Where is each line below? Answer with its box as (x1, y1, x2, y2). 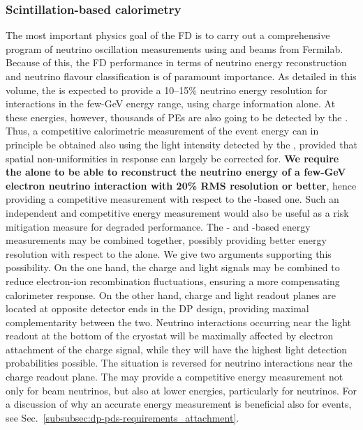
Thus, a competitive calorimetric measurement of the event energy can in (6, 123, 319, 138)
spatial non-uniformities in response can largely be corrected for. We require (6, 151, 339, 165)
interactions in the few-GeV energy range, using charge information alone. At (6, 96, 336, 111)
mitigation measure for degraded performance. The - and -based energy (6, 219, 311, 233)
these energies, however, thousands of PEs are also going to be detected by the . (6, 109, 348, 124)
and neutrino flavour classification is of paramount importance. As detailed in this (6, 69, 357, 83)
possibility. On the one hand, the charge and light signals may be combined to (6, 260, 340, 275)
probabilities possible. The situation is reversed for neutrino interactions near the (6, 355, 353, 370)
